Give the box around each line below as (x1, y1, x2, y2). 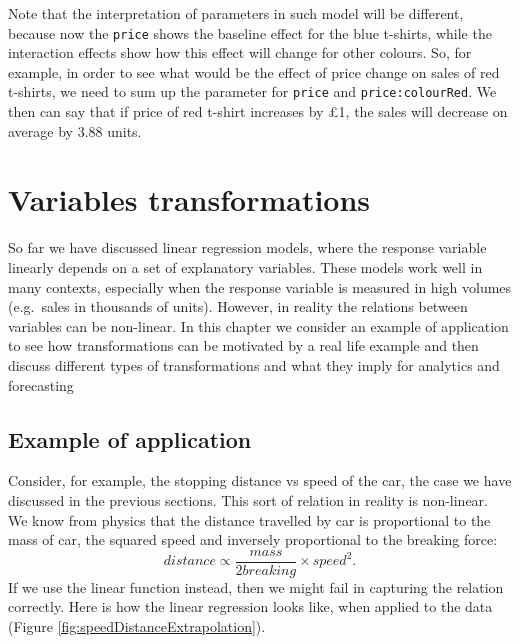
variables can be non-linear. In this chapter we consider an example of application (8, 315, 509, 336)
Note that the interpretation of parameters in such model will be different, (8, 3, 464, 23)
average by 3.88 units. (8, 120, 142, 141)
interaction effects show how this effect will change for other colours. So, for (8, 42, 472, 63)
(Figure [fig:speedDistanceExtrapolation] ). (8, 615, 266, 636)
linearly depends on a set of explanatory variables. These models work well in (8, 257, 483, 277)
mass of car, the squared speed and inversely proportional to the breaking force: (8, 529, 498, 550)
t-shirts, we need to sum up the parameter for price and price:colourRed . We (8, 81, 497, 102)
